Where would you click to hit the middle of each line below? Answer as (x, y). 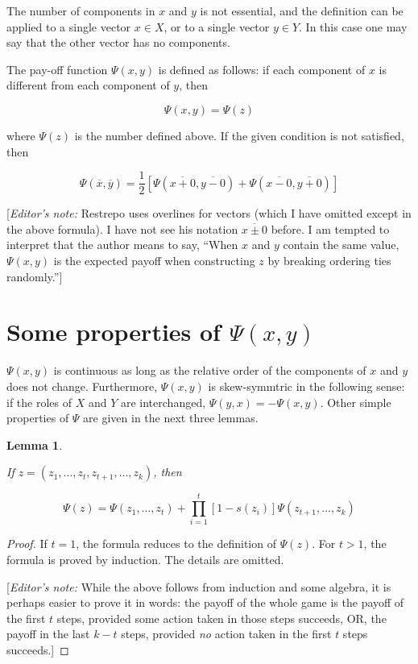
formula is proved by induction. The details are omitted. (145, 559)
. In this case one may (353, 26)
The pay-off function (57, 69)
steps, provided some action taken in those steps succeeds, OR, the (221, 618)
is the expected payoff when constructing (154, 260)
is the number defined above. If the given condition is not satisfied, (239, 135)
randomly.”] (35, 276)
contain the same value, (341, 245)
